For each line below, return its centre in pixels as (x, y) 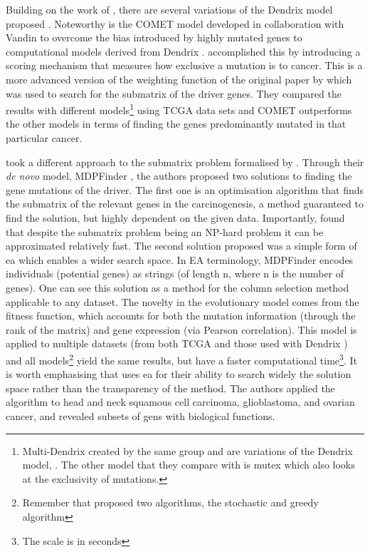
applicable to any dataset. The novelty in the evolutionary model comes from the (183, 301)
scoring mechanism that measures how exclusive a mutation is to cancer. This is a (184, 65)
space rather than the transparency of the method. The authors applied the (170, 388)
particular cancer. (44, 138)
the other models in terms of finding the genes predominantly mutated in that (176, 124)
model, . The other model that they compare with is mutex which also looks (189, 465)
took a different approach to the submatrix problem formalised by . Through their (185, 162)
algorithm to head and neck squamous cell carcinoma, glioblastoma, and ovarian (180, 402)
